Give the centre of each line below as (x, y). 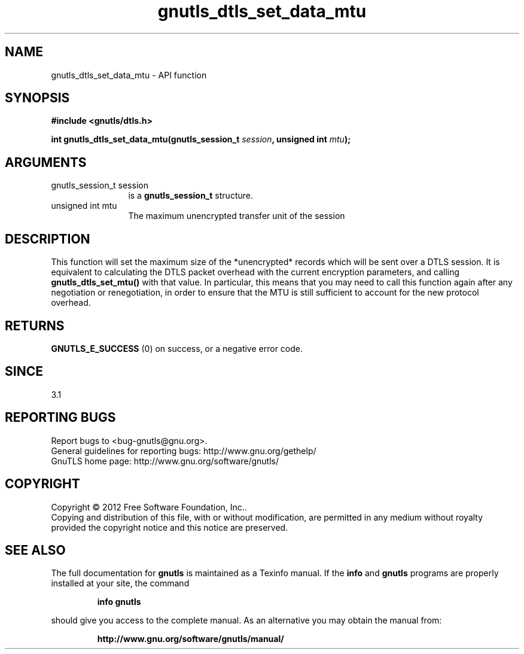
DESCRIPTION (48, 239)
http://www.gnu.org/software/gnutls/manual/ (191, 639)
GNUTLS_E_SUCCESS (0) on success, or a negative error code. (177, 348)
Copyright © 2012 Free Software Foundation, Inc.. (149, 507)
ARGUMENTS (46, 162)
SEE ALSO (35, 550)
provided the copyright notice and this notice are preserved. (170, 527)
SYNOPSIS (37, 98)
